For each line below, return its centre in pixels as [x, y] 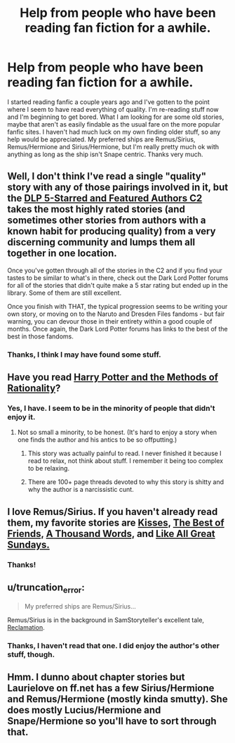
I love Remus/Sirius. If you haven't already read [113, 512]
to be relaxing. [49, 469]
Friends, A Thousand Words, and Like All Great [111, 534]
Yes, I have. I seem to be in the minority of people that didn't [111, 408]
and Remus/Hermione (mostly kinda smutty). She [117, 699]
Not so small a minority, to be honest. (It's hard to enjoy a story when [117, 432]
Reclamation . [26, 627]
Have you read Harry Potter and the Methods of [113, 377]
